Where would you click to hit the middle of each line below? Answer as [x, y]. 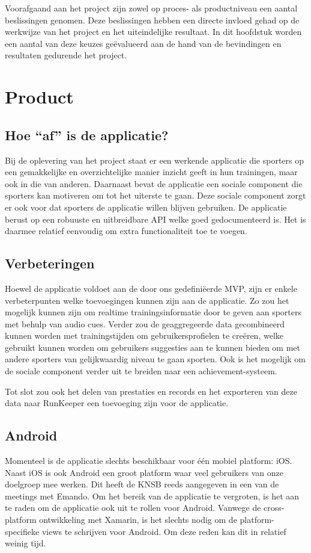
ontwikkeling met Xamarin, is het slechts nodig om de [138, 520]
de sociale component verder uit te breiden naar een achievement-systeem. [141, 371]
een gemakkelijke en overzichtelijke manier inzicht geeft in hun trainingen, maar [151, 172]
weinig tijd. [26, 543]
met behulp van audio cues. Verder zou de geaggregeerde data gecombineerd [145, 323]
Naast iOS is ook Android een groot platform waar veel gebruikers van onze [144, 472]
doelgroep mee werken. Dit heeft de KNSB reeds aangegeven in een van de [142, 484]
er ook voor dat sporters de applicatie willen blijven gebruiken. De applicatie [146, 207]
